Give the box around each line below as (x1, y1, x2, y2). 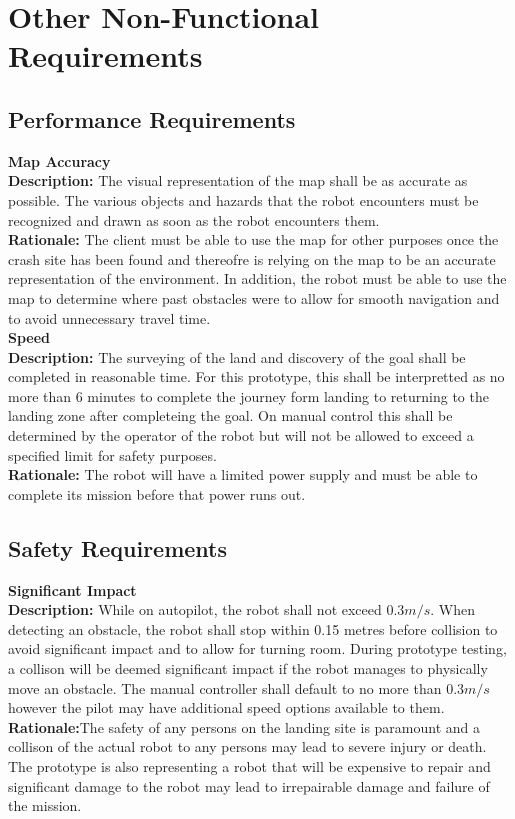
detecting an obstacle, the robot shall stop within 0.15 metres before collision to (8, 618, 498, 639)
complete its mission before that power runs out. (8, 483, 306, 504)
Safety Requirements (8, 532, 228, 563)
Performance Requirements (8, 103, 296, 134)
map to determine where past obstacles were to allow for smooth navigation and (8, 287, 500, 308)
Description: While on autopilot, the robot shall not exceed (8, 599, 382, 620)
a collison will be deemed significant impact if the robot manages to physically (8, 658, 488, 679)
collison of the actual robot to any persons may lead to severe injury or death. (8, 736, 487, 757)
